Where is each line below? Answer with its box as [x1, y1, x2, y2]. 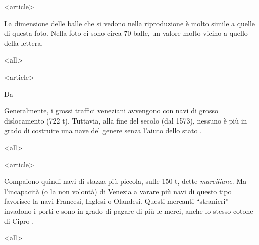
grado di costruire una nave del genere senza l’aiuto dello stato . [4, 125, 202, 136]
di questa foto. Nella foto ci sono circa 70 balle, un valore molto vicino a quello [4, 28, 248, 38]
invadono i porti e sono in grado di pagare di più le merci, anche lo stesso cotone [4, 205, 253, 216]
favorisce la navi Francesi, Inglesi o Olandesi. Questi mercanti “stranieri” [4, 196, 229, 206]
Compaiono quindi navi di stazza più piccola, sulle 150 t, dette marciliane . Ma [4, 176, 247, 187]
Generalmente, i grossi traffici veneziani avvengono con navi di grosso [4, 105, 219, 116]
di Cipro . [4, 215, 34, 226]
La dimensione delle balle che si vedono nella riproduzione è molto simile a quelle [4, 18, 255, 28]
